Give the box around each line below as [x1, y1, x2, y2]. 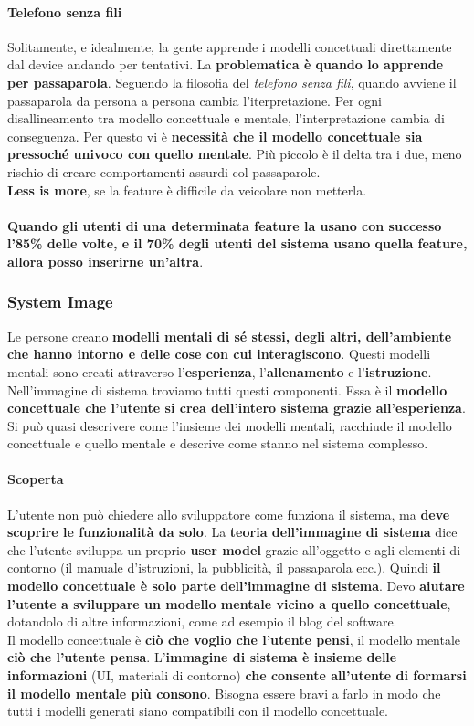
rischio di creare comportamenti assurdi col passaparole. [7, 162, 321, 181]
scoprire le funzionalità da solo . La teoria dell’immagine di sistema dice [7, 522, 458, 542]
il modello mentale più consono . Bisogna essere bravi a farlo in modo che [7, 683, 441, 702]
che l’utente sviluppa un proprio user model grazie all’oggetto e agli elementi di [7, 540, 461, 559]
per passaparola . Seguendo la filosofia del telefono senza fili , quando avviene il [7, 72, 457, 91]
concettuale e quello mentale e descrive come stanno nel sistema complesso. [7, 434, 428, 453]
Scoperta [7, 469, 64, 489]
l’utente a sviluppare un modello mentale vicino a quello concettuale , [7, 594, 451, 613]
